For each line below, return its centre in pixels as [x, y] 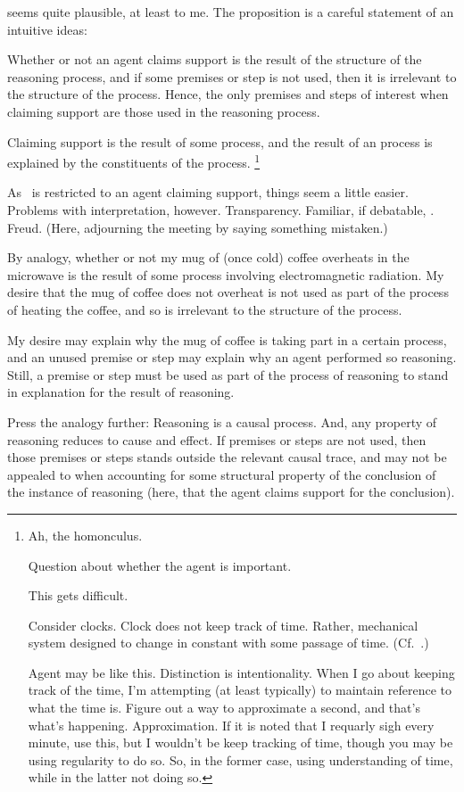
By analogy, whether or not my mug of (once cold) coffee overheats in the [208, 257]
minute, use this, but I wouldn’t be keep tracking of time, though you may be [240, 742]
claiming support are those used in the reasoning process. [164, 111]
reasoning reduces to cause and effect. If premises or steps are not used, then [217, 439]
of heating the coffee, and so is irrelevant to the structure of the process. [205, 309]
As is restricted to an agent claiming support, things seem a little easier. [208, 192]
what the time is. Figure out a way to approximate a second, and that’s [224, 708]
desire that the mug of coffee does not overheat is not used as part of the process [228, 292]
